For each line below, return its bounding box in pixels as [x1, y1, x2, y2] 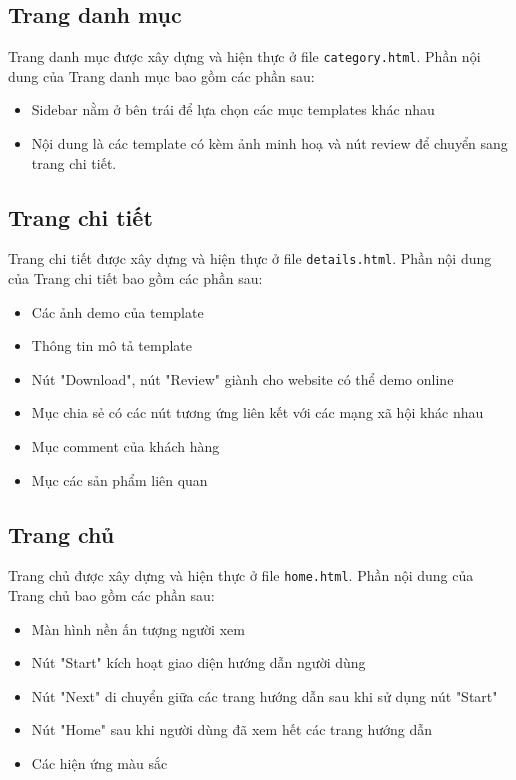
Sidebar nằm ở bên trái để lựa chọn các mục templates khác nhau [31, 99, 435, 120]
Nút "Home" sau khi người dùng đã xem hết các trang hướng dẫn [31, 719, 433, 740]
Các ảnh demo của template [31, 301, 204, 322]
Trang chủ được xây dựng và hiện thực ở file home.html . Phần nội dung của [8, 565, 474, 586]
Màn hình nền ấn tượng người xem [31, 618, 245, 639]
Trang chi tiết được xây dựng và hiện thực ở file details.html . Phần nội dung [8, 248, 492, 269]
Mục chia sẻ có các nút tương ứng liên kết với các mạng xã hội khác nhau [31, 402, 484, 423]
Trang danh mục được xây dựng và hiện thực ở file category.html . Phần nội [8, 46, 481, 67]
